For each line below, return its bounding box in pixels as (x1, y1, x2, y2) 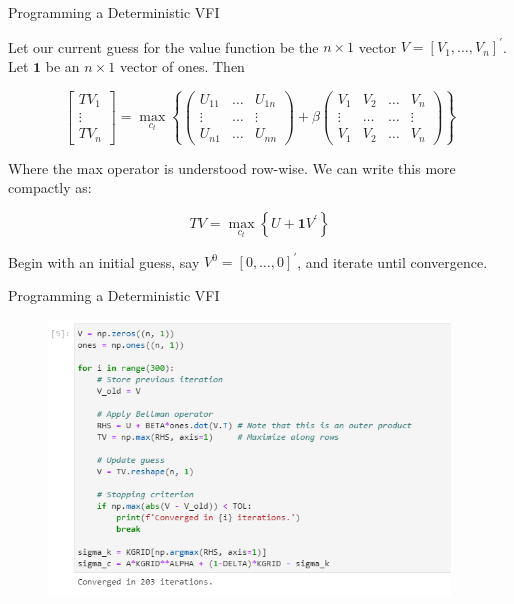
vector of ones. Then (119, 55, 245, 76)
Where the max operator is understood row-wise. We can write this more (8, 157, 456, 178)
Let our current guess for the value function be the (8, 36, 319, 57)
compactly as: (8, 177, 92, 198)
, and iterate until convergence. (297, 251, 488, 272)
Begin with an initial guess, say (8, 251, 200, 272)
